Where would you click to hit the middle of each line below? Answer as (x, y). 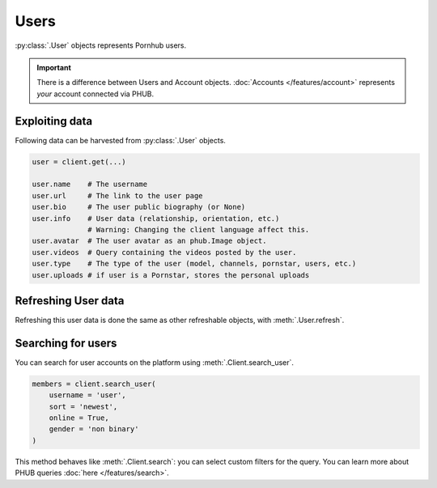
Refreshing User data (70, 301)
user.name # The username (90, 185)
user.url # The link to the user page (117, 195)
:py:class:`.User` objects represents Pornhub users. (101, 45)
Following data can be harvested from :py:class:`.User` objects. (121, 140)
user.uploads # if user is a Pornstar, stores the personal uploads (171, 275)
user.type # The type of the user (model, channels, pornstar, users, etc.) (194, 264)
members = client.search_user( (94, 384)
